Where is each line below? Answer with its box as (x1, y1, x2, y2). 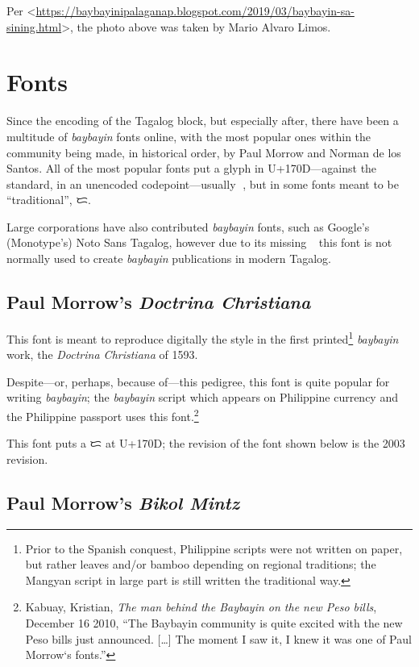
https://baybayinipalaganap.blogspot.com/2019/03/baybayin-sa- (35, 2, 355, 19)
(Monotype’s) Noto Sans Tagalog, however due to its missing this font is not (6, 234, 392, 251)
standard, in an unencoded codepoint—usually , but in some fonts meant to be (6, 175, 399, 192)
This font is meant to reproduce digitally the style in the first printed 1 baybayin (6, 327, 399, 347)
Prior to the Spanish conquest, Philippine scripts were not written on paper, (25, 540, 403, 557)
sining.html (6, 18, 62, 35)
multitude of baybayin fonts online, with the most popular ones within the (6, 127, 371, 144)
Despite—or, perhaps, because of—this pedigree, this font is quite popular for (6, 373, 390, 390)
